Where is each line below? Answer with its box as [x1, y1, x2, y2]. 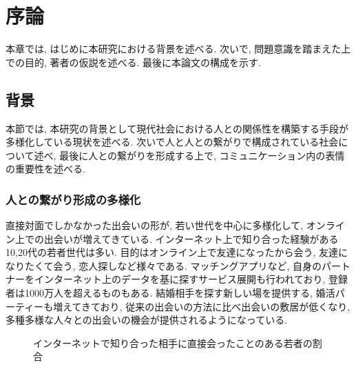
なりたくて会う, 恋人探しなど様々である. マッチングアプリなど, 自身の [6, 258, 322, 272]
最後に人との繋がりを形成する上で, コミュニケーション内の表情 [59, 148, 345, 162]
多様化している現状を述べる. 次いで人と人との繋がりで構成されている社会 [6, 135, 339, 149]
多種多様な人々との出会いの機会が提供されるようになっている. [6, 313, 288, 327]
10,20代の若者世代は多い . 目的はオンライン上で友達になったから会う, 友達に [6, 245, 348, 259]
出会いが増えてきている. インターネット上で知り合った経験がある [43, 231, 339, 246]
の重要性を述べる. [6, 161, 85, 176]
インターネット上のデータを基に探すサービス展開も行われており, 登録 [34, 272, 348, 286]
